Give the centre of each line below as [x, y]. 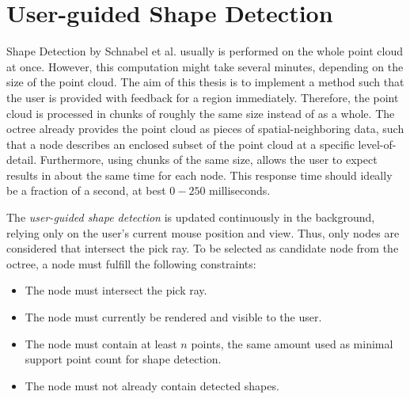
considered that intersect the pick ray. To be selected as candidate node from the [203, 248]
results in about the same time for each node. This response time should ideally [199, 175]
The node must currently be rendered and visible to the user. [173, 317]
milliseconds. [240, 190]
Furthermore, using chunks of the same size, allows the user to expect [209, 160]
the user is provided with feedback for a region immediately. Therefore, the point [203, 97]
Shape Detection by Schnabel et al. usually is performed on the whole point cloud [205, 51]
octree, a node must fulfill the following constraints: [131, 263]
